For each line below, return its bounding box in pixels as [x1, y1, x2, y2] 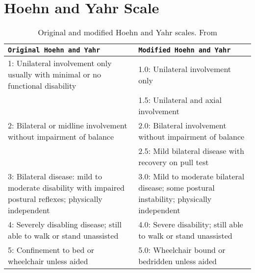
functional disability [8, 80, 76, 92]
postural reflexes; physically [8, 193, 102, 205]
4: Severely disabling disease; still [8, 219, 122, 230]
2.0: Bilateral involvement [138, 120, 227, 131]
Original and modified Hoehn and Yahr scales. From [38, 26, 217, 38]
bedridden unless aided [138, 255, 217, 267]
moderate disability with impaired [8, 182, 125, 194]
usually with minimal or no [8, 69, 101, 80]
